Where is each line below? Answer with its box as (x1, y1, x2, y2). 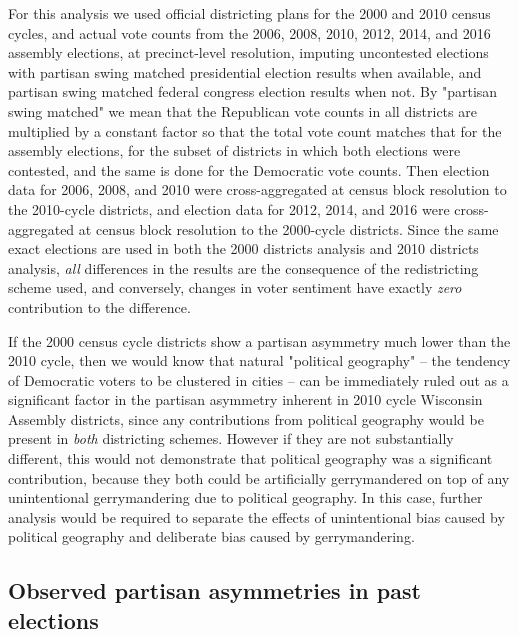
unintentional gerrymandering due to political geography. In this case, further (8, 487, 483, 508)
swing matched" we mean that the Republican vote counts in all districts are (8, 100, 477, 121)
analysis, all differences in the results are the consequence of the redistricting (8, 257, 479, 278)
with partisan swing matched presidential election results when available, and (8, 61, 482, 82)
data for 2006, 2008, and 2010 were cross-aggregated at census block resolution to (8, 179, 507, 200)
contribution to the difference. (8, 296, 191, 317)
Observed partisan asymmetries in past (8, 575, 421, 606)
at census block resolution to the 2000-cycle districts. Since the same (78, 218, 499, 239)
